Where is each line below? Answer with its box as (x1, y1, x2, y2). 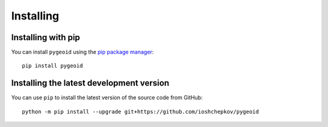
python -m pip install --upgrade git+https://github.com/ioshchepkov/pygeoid (22, 108, 259, 115)
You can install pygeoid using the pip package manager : (11, 49, 154, 56)
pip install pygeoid (22, 63, 83, 69)
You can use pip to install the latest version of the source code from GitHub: (11, 94, 203, 101)
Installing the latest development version (11, 78, 169, 88)
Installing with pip (11, 32, 80, 43)
